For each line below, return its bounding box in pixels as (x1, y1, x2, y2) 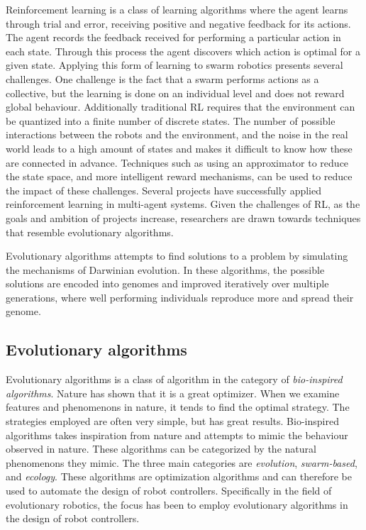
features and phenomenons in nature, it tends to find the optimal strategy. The (6, 399, 350, 414)
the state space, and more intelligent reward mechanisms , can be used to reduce (6, 169, 353, 184)
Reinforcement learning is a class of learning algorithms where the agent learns (6, 2, 348, 16)
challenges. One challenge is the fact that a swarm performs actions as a (6, 71, 319, 86)
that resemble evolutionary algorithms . (6, 224, 174, 239)
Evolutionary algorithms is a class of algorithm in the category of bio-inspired (6, 372, 343, 387)
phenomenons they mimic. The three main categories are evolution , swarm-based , (6, 455, 357, 470)
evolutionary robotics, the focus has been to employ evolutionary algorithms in (6, 497, 348, 512)
